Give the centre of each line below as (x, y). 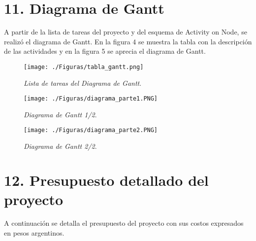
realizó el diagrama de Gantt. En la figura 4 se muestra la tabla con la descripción (128, 41)
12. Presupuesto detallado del (106, 180)
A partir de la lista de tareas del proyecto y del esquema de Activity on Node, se (126, 32)
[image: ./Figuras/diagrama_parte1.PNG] (91, 99)
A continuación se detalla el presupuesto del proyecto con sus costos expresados (124, 223)
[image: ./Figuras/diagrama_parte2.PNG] (91, 130)
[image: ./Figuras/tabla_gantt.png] (84, 67)
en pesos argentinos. (34, 232)
